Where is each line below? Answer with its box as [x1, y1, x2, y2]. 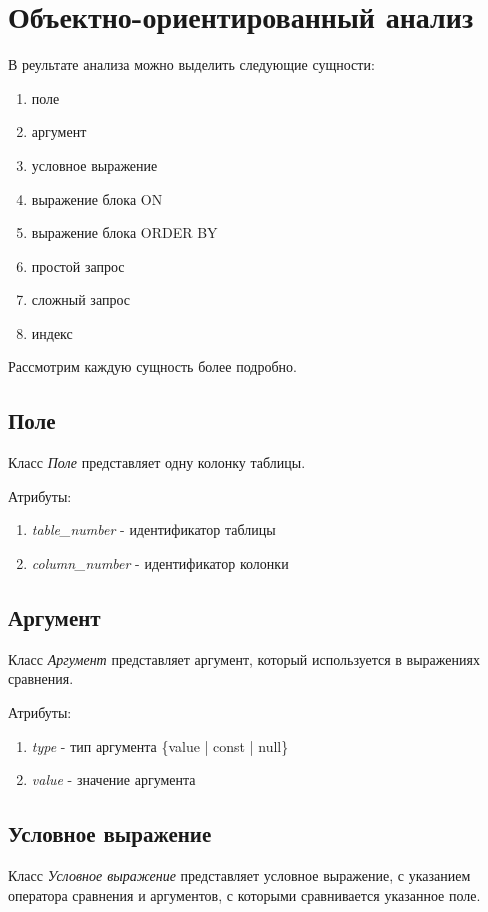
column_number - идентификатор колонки [31, 553, 289, 574]
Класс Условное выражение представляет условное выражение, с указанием [8, 865, 471, 886]
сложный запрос [31, 289, 130, 310]
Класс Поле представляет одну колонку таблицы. [8, 452, 306, 473]
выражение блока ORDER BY [31, 222, 218, 243]
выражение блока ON [31, 188, 163, 209]
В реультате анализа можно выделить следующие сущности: [8, 54, 375, 75]
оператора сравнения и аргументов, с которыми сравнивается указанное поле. [8, 884, 481, 905]
